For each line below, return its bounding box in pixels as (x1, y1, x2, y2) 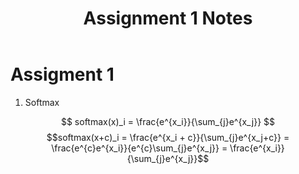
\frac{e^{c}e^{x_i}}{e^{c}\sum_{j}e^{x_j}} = (51, 142, 228, 154)
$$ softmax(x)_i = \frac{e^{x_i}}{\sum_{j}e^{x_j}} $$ (60, 115, 276, 127)
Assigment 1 (10, 63, 115, 86)
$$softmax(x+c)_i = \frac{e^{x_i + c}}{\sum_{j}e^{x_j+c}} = (46, 131, 290, 143)
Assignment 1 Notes (83, 7, 253, 30)
